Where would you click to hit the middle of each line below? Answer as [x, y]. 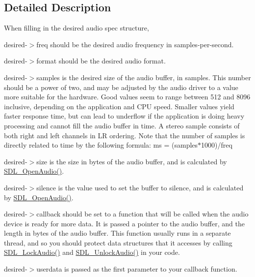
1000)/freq [217, 145]
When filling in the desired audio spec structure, [76, 28]
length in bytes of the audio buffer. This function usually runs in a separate [117, 233]
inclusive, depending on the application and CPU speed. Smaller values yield [119, 106]
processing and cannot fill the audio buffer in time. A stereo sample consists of [122, 125]
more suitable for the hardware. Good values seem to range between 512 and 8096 [127, 97]
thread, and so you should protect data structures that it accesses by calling [118, 242]
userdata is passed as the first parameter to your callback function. [137, 269]
